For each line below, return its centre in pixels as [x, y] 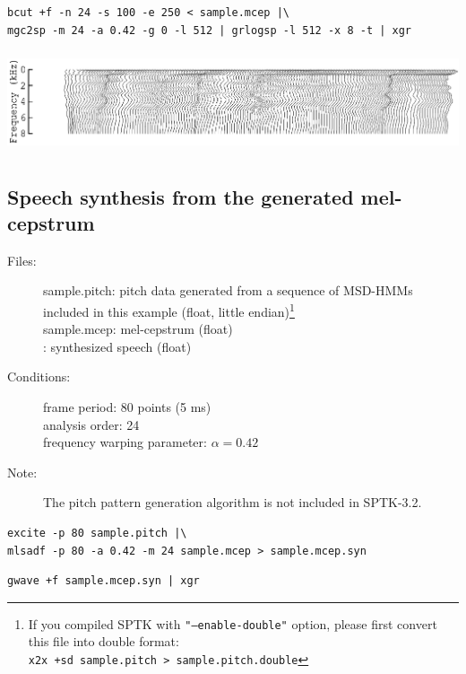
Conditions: [39, 376]
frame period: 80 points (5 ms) [127, 406]
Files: [22, 260]
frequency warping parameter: [125, 442]
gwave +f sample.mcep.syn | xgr [104, 581]
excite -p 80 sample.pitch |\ [97, 533]
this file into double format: [104, 641]
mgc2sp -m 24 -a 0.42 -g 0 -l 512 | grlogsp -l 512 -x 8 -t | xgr [210, 30]
